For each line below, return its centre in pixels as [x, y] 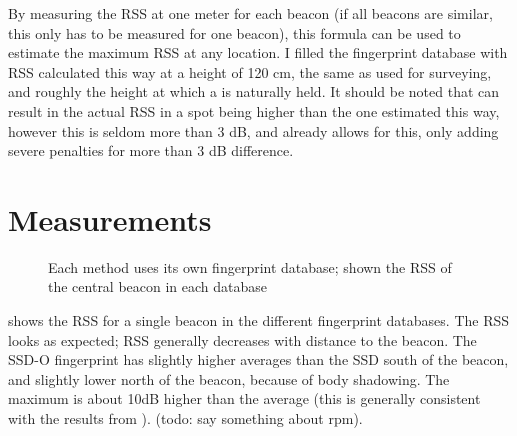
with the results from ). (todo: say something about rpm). [185, 418]
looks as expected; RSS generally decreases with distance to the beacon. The [242, 339]
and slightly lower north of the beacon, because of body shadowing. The [229, 378]
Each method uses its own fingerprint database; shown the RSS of [250, 266]
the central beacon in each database [158, 286]
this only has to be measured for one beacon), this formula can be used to [234, 32]
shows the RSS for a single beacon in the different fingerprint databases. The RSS [259, 320]
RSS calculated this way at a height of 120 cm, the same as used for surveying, [250, 71]
